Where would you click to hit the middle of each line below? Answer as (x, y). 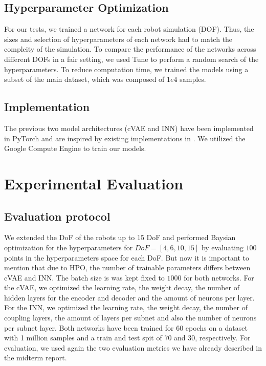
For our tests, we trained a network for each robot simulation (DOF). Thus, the (129, 29)
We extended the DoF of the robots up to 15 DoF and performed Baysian (120, 237)
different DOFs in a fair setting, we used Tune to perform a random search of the (131, 59)
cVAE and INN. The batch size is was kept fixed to (84, 277)
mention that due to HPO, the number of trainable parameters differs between (127, 267)
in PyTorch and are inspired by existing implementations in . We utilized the (125, 138)
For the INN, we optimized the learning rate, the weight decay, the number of (126, 307)
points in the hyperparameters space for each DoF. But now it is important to (127, 257)
